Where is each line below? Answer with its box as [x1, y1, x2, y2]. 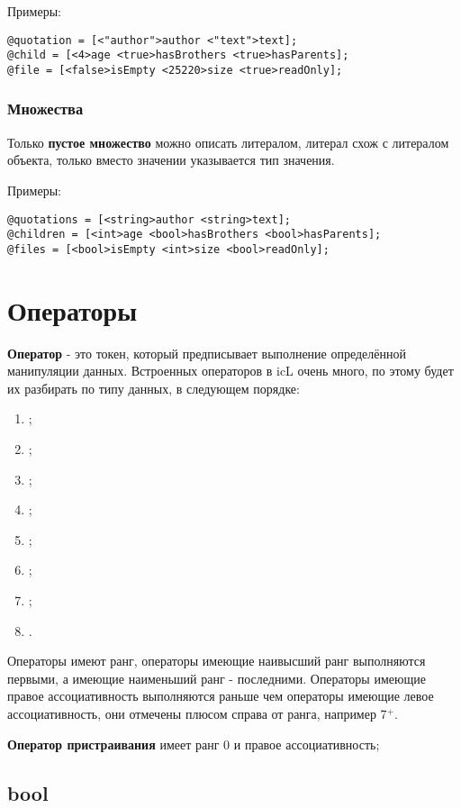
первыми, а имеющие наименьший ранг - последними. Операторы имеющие [7, 668, 426, 687]
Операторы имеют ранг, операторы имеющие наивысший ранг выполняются [7, 651, 426, 670]
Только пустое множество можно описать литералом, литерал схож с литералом [7, 132, 449, 151]
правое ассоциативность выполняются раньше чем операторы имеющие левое [7, 686, 434, 705]
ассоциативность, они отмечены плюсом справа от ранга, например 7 [7, 704, 387, 722]
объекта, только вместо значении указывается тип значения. [7, 150, 335, 169]
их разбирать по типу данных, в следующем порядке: [7, 378, 300, 397]
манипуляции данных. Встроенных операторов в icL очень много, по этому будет [7, 361, 454, 380]
